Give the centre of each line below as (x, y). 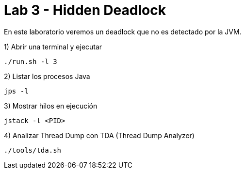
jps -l (16, 91)
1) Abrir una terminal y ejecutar (53, 47)
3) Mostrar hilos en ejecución (51, 106)
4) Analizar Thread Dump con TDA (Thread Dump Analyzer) (99, 135)
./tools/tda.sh (33, 150)
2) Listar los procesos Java (47, 76)
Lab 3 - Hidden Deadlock (85, 10)
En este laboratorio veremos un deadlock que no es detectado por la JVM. (123, 31)
